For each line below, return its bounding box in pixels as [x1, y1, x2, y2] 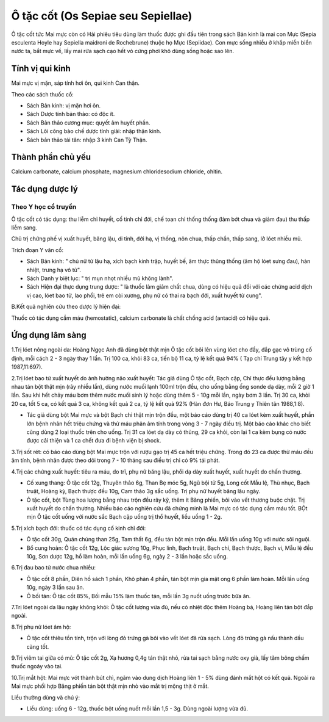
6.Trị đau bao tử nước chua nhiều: [11, 564, 96, 571]
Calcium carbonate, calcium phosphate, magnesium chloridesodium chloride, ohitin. [11, 168, 222, 175]
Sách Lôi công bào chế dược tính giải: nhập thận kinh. [26, 128, 161, 135]
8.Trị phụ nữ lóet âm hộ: [11, 623, 71, 630]
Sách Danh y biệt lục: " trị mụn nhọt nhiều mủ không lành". [26, 275, 174, 282]
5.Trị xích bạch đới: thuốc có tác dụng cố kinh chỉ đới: [11, 524, 146, 532]
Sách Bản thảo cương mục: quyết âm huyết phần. [26, 119, 150, 126]
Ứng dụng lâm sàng [11, 330, 87, 341]
